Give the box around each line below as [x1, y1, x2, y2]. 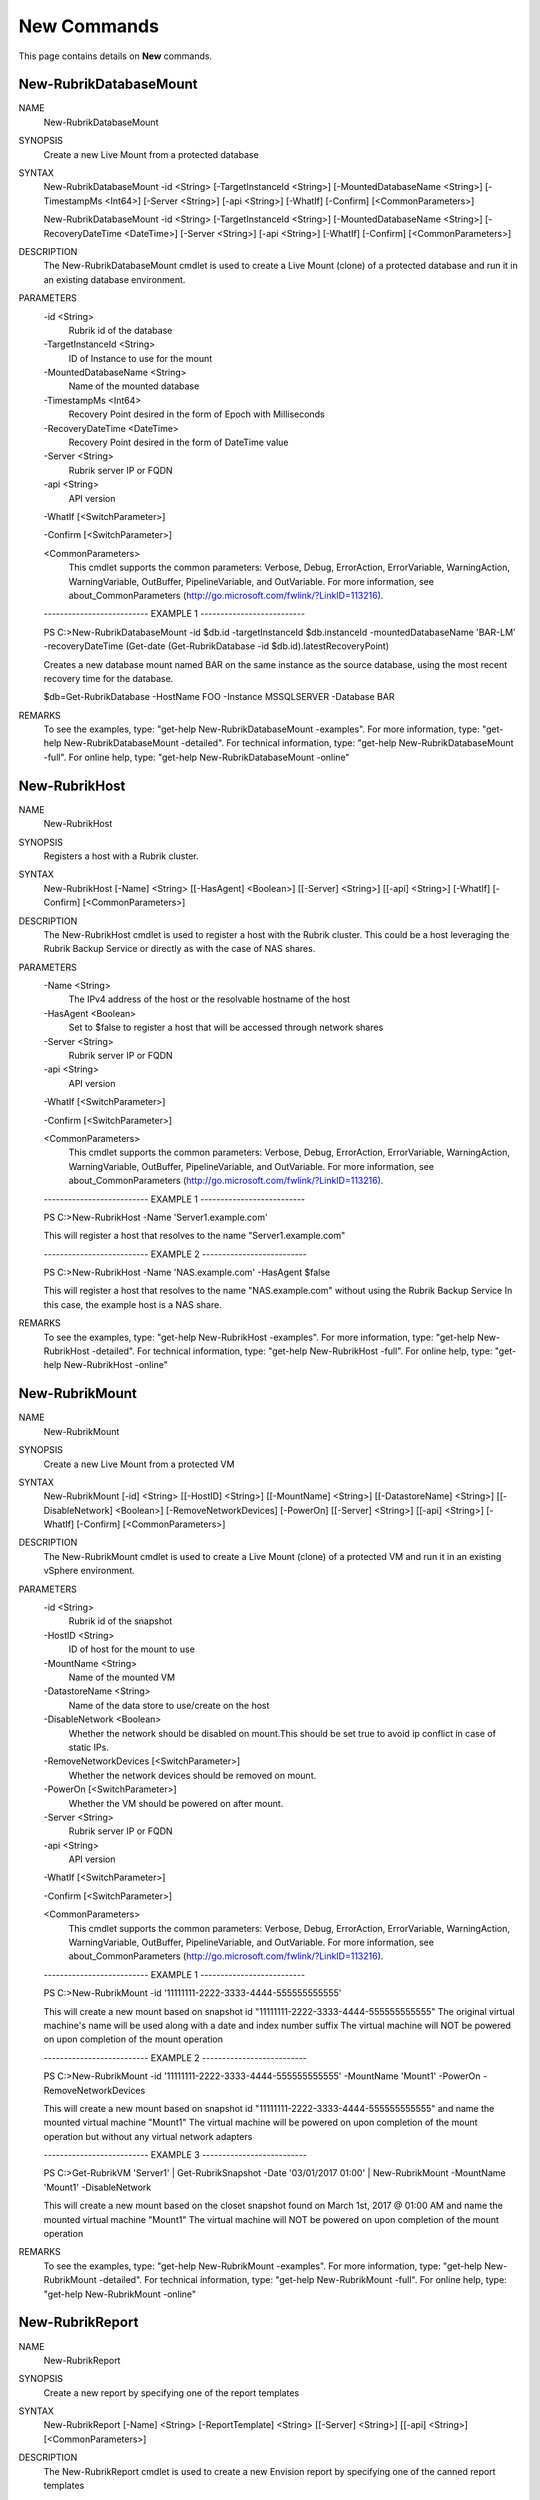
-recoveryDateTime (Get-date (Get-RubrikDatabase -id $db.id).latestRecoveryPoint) [43, 640, 390, 652]
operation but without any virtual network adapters [43, 2130, 253, 2142]
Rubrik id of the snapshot [68, 1615, 173, 1627]
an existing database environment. [43, 273, 186, 285]
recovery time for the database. [43, 672, 174, 684]
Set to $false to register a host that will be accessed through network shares [68, 1021, 384, 1034]
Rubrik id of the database [68, 324, 173, 336]
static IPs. [68, 1741, 109, 1753]
